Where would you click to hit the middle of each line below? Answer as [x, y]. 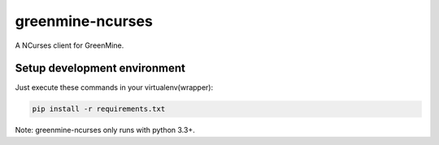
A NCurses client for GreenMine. [70, 45]
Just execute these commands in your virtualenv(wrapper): [114, 87]
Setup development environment [100, 68]
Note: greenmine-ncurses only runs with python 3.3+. [105, 130]
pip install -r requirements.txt [99, 109]
